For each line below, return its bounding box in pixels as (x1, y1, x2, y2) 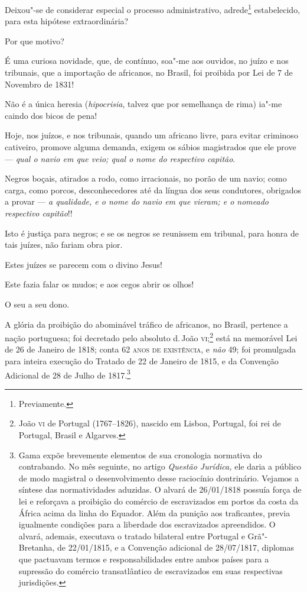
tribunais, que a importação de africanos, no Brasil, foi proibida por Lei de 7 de (5, 66, 293, 79)
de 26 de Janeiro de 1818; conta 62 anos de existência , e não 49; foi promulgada (5, 343, 296, 355)
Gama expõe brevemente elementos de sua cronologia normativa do (18, 448, 262, 461)
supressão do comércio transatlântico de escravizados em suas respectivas (18, 564, 283, 577)
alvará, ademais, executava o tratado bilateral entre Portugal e (18, 529, 245, 542)
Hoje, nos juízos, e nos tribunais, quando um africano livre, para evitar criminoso (5, 129, 298, 141)
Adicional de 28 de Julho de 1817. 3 (5, 367, 130, 381)
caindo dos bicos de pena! (5, 109, 97, 121)
